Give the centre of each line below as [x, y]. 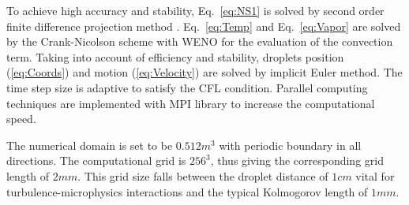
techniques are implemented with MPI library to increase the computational [191, 103]
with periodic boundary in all [290, 145]
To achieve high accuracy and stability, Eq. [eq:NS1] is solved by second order [195, 10]
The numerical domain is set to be [90, 145]
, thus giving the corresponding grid [297, 160]
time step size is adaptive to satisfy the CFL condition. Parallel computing [187, 87]
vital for [375, 175]
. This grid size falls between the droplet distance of [203, 175]
